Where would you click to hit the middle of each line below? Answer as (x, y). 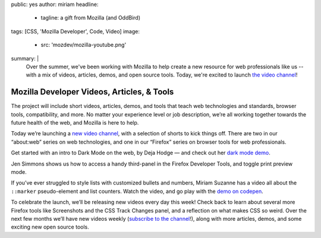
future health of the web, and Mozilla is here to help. (75, 123)
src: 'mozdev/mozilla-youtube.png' (84, 45)
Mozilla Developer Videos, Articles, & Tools (92, 92)
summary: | (25, 58)
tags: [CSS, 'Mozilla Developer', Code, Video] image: (75, 31)
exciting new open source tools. (50, 227)
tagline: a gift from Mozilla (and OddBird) (91, 18)
